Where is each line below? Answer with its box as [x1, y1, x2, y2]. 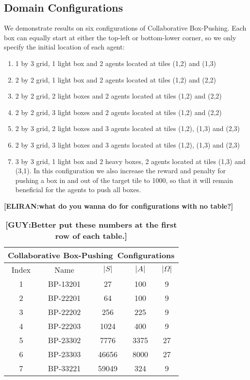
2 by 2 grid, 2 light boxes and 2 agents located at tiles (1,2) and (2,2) [15, 91, 222, 101]
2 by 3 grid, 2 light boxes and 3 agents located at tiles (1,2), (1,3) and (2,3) [15, 123, 240, 133]
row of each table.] [55, 230, 127, 241]
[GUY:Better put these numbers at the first [5, 218, 177, 230]
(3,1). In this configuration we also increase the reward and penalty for [15, 165, 226, 176]
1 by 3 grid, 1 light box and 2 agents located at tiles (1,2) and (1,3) [15, 58, 216, 68]
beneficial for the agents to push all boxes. [15, 184, 141, 195]
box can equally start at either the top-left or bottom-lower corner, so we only [4, 32, 236, 42]
